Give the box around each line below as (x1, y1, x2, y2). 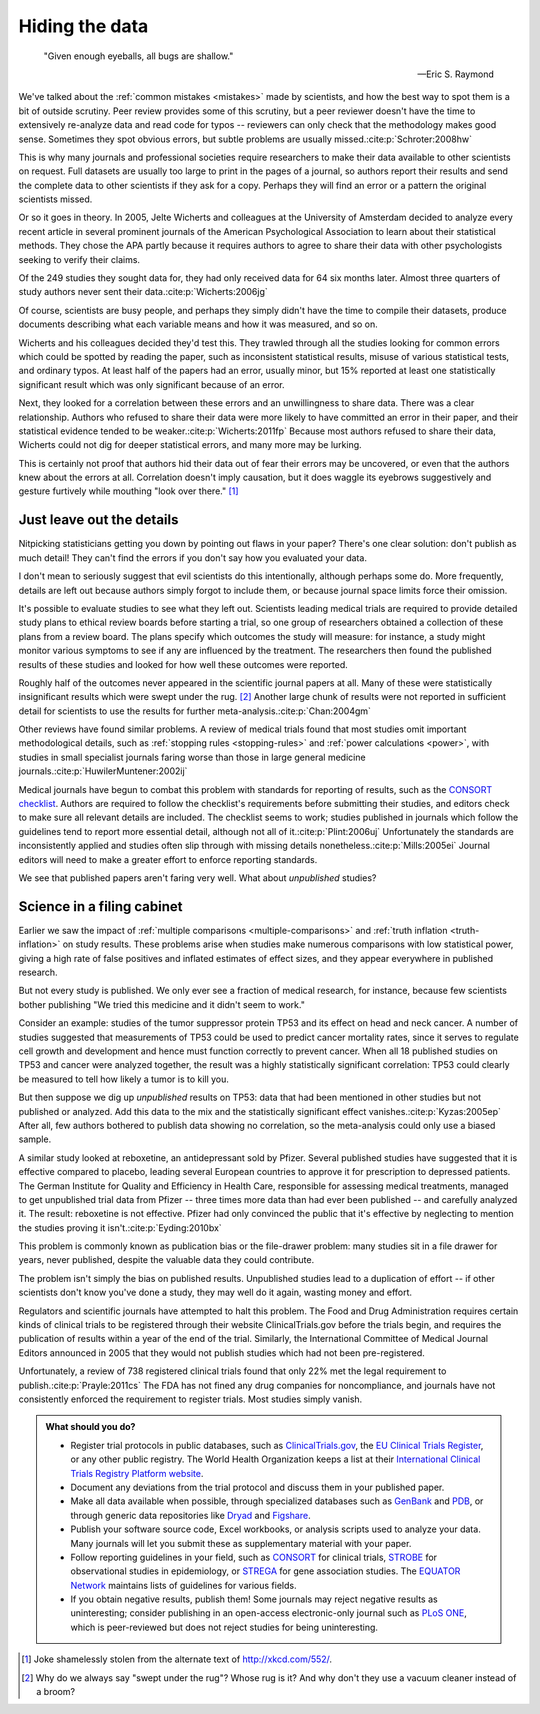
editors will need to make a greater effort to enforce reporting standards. (18, 853, 318, 865)
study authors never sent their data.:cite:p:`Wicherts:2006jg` (18, 286, 269, 298)
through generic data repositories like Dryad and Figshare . (70, 1509, 311, 1521)
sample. (18, 1133, 52, 1145)
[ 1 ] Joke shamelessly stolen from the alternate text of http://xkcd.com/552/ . (21, 1653, 333, 1665)
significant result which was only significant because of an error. (18, 378, 285, 390)
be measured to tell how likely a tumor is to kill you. (18, 1073, 230, 1085)
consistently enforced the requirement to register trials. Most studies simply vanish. (18, 1393, 363, 1405)
